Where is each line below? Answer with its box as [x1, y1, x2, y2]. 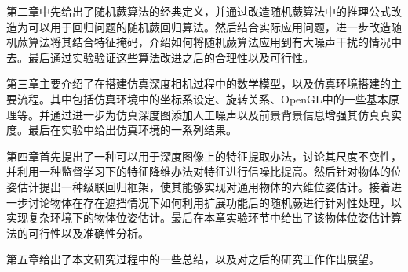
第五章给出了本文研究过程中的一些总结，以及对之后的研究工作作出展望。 [6, 251, 380, 267]
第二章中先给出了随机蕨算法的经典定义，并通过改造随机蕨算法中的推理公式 [6, 3, 391, 19]
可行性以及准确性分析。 [27, 224, 149, 241]
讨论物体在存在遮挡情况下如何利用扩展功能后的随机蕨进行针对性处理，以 [27, 194, 402, 210]
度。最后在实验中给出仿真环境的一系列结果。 [6, 121, 237, 138]
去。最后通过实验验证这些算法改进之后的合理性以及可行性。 [6, 49, 314, 65]
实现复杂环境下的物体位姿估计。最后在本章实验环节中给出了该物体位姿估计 [6, 209, 391, 226]
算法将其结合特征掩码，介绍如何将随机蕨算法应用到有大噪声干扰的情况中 [27, 34, 402, 50]
